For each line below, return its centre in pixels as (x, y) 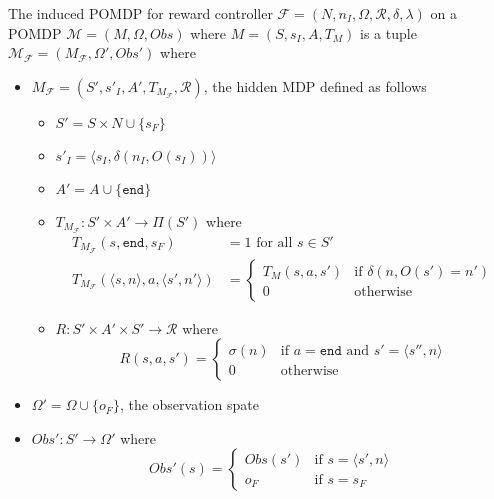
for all (274, 242)
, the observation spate (189, 404)
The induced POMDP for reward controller (140, 13)
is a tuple (388, 32)
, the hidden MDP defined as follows (315, 85)
